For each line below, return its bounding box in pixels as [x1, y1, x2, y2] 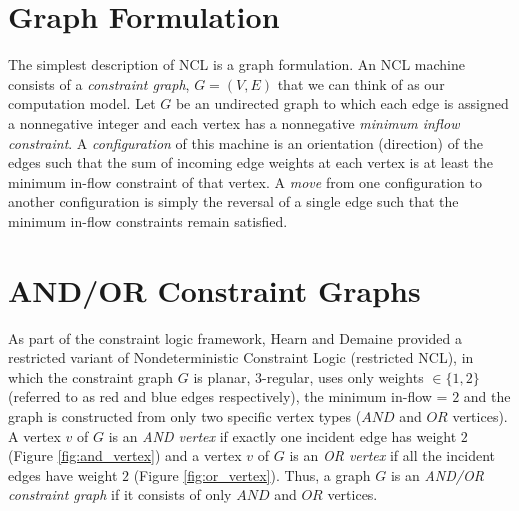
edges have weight [8, 464, 118, 485]
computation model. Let [8, 93, 156, 114]
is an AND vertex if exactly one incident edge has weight [108, 425, 457, 446]
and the [463, 386, 511, 407]
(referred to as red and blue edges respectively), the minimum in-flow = [8, 386, 448, 407]
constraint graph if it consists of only [8, 484, 232, 505]
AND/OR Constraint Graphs [8, 269, 421, 310]
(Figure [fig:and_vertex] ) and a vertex [8, 445, 242, 466]
